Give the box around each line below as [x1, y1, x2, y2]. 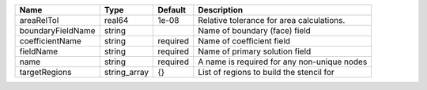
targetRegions [19, 67, 72, 77]
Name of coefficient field [198, 36, 291, 47]
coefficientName [19, 36, 82, 47]
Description [198, 5, 244, 15]
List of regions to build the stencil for [198, 67, 335, 77]
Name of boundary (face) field [198, 25, 312, 36]
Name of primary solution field [198, 46, 312, 57]
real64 [104, 15, 129, 25]
